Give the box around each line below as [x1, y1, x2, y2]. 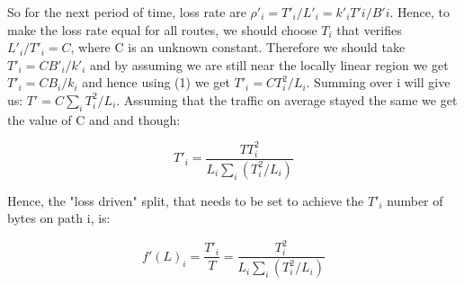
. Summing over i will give [306, 73, 451, 92]
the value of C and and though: [7, 110, 181, 129]
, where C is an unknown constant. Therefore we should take [70, 38, 406, 57]
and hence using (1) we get [82, 73, 230, 92]
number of [387, 191, 443, 209]
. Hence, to [389, 3, 451, 21]
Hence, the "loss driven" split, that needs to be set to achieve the [7, 191, 364, 209]
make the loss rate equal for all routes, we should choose [7, 20, 317, 39]
